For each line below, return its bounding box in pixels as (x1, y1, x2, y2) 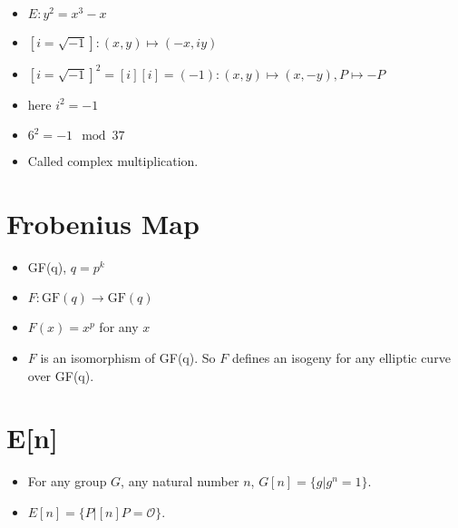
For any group (27, 472, 107, 491)
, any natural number (121, 472, 239, 491)
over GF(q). (27, 366, 94, 385)
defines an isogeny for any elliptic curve (231, 348, 451, 367)
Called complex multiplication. (27, 152, 199, 171)
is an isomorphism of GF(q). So (40, 348, 216, 367)
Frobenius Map (6, 204, 200, 241)
